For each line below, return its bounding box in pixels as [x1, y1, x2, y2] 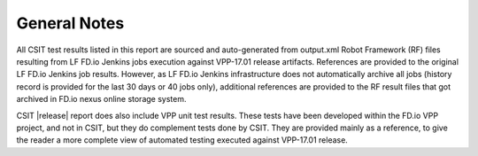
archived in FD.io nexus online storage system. [16, 94, 187, 105]
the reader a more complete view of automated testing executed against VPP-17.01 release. [16, 135, 349, 145]
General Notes [16, 13, 125, 33]
